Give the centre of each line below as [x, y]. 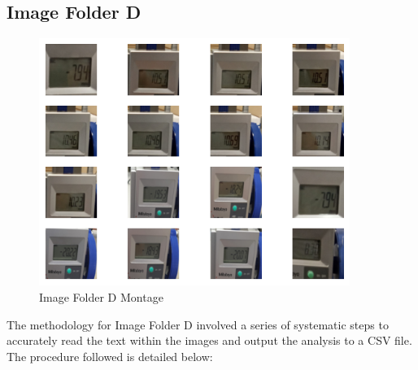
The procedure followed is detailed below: [110, 356]
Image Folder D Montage [101, 296]
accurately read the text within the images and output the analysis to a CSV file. [209, 340]
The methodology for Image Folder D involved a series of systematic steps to [198, 324]
